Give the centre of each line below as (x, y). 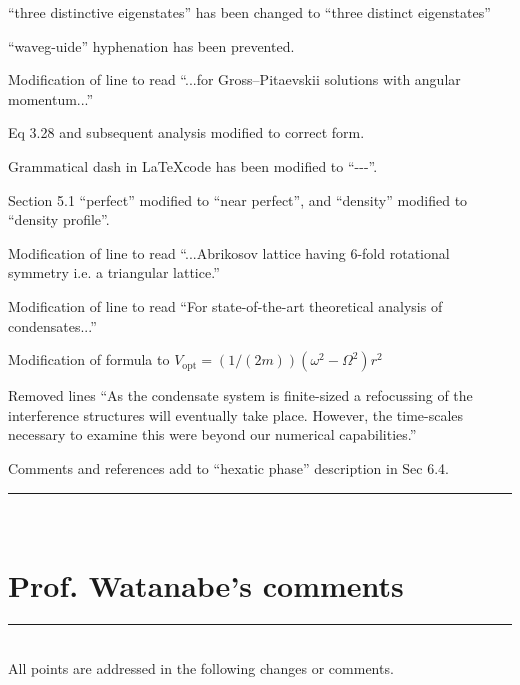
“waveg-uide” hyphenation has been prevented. (151, 45)
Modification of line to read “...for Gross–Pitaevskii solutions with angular (234, 79)
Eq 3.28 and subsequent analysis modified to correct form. (186, 132)
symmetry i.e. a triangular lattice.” (114, 272)
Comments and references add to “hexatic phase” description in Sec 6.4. (228, 467)
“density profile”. (59, 219)
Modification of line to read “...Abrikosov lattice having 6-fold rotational (229, 252)
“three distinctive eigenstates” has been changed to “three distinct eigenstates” (249, 12)
